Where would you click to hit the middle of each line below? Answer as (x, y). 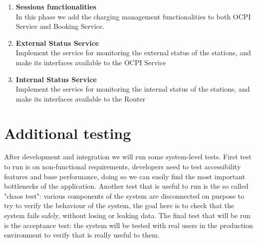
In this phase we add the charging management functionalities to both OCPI (133, 16)
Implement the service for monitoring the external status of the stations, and (133, 53)
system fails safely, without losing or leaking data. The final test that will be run (128, 215)
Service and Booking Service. (60, 26)
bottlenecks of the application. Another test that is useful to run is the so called (126, 186)
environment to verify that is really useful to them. (82, 235)
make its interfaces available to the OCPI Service (91, 62)
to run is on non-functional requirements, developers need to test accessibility (123, 167)
